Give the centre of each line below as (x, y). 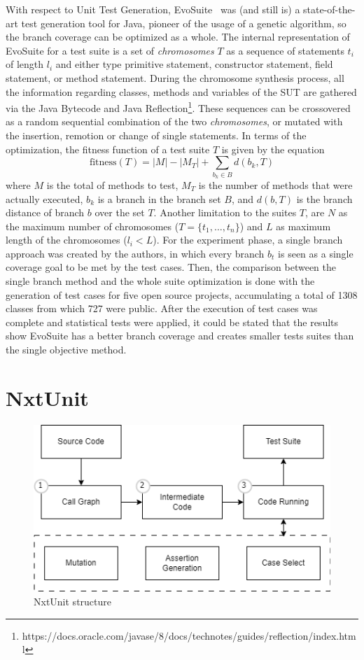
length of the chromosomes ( (66, 240)
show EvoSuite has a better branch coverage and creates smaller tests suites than (180, 336)
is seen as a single (316, 253)
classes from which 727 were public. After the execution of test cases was (162, 308)
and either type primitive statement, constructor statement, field (194, 64)
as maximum (303, 226)
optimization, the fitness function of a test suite (108, 149)
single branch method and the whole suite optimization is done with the (160, 281)
